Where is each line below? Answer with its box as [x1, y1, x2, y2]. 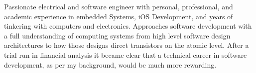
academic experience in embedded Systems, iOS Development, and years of [4, 11, 233, 21]
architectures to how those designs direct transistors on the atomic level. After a [4, 40, 249, 50]
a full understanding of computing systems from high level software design [4, 30, 231, 40]
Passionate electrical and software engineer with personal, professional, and [4, 1, 233, 11]
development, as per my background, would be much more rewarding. [4, 59, 217, 70]
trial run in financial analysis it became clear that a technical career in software [4, 49, 247, 60]
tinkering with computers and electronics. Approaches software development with [4, 21, 252, 31]
